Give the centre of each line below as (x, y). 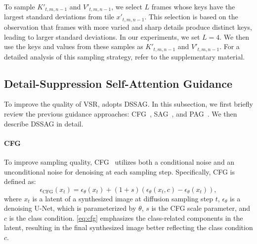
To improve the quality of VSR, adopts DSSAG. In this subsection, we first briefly (128, 104)
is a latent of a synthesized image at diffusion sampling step (123, 198)
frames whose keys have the (193, 6)
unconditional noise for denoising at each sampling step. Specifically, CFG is (120, 171)
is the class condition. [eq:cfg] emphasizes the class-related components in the (126, 217)
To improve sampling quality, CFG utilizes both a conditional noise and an (119, 161)
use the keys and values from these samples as (74, 46)
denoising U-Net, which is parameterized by (70, 208)
